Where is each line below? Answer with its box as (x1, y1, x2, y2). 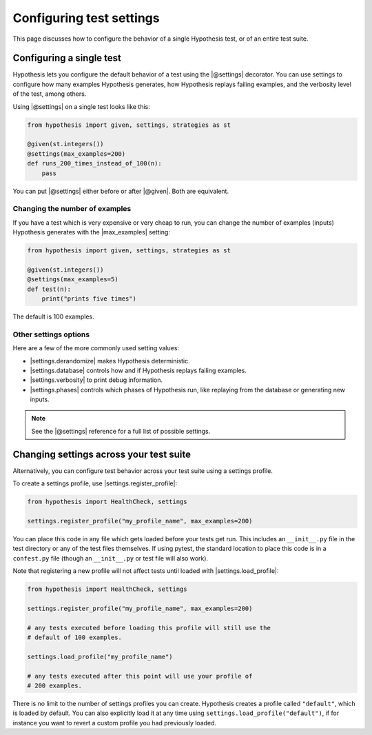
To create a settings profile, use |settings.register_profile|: (12, 479, 178, 487)
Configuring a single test (12, 52, 122, 64)
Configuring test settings (12, 10, 160, 26)
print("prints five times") (41, 295, 137, 303)
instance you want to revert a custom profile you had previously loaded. (12, 718, 217, 727)
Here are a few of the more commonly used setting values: (12, 344, 179, 352)
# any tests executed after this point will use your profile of (27, 672, 253, 680)
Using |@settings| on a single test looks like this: (12, 102, 151, 110)
